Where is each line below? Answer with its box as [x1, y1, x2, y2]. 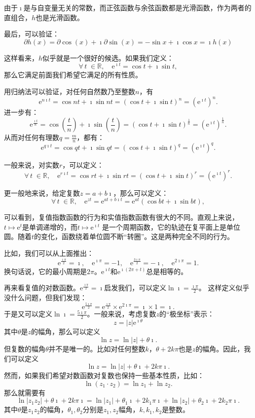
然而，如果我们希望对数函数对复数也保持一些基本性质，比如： [4, 370, 204, 381]
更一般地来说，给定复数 [4, 187, 80, 198]
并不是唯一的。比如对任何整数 [48, 343, 146, 353]
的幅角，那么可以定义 [31, 326, 101, 337]
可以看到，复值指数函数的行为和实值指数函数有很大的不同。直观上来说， [4, 212, 239, 222]
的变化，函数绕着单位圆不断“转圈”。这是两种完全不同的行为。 [34, 231, 234, 242]
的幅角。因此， [195, 343, 244, 353]
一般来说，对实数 [4, 160, 59, 170]
